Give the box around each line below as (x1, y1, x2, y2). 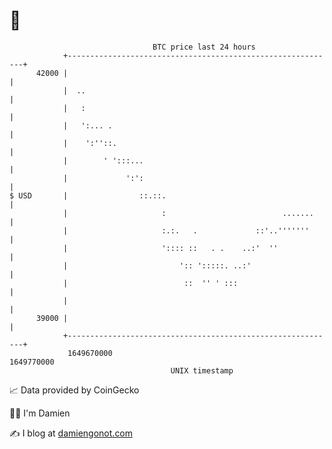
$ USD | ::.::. (9, 190, 167, 201)
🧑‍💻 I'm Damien (9, 407, 71, 419)
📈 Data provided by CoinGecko (9, 384, 140, 396)
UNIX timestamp (170, 365, 234, 376)
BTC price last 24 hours (152, 42, 256, 52)
